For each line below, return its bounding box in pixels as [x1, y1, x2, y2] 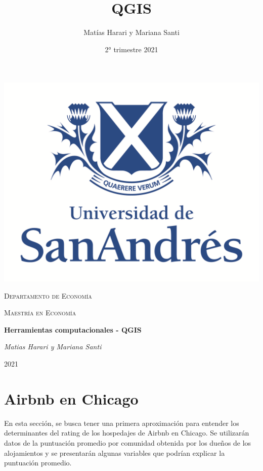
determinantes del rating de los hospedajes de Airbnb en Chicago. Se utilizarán [4, 427, 249, 438]
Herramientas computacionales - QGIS [4, 324, 142, 335]
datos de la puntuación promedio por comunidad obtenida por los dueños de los [4, 437, 251, 448]
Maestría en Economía [4, 307, 76, 318]
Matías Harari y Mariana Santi [83, 27, 180, 38]
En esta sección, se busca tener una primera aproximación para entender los [4, 417, 239, 428]
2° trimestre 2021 [105, 44, 158, 54]
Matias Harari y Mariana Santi [4, 341, 102, 352]
